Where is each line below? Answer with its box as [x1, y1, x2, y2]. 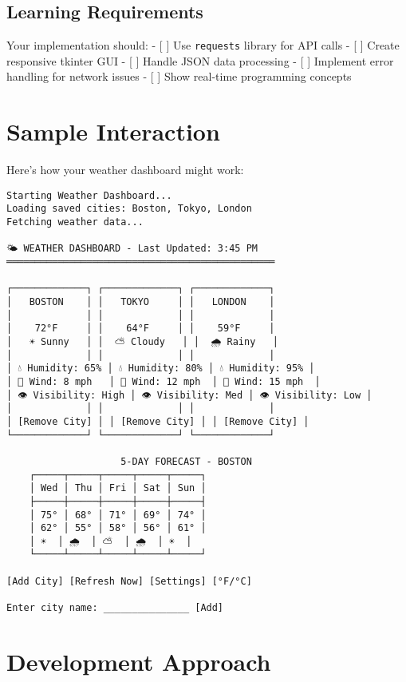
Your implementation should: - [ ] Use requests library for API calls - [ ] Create [6, 37, 400, 54]
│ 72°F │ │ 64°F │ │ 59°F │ [6, 323, 275, 335]
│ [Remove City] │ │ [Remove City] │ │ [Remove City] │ [6, 415, 309, 427]
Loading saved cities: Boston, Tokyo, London [6, 203, 252, 215]
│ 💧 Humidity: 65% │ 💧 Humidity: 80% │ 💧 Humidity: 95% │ [6, 363, 315, 375]
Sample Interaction [6, 115, 220, 148]
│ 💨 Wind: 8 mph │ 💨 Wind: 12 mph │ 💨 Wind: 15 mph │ [6, 375, 321, 387]
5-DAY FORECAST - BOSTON [120, 455, 252, 467]
